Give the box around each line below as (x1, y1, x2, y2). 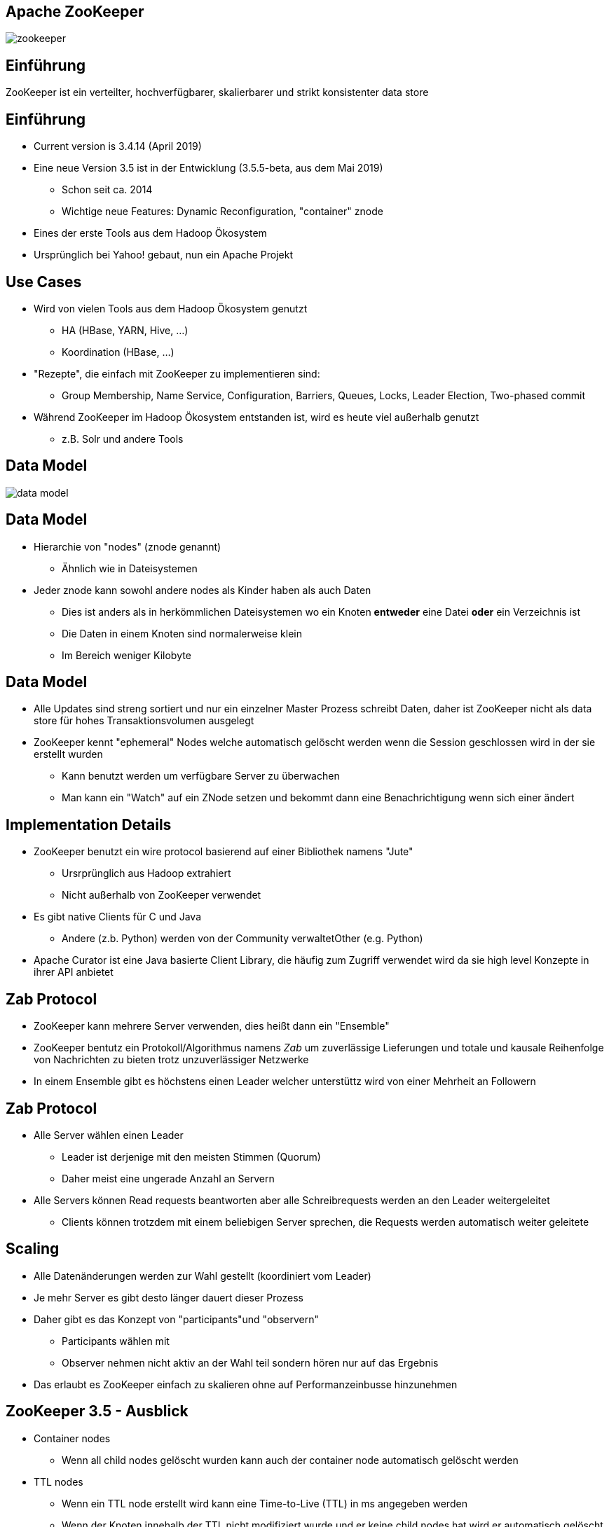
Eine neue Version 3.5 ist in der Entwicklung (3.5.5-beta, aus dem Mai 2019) (34, 162, 383, 174)
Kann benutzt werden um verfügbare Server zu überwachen (62, 770, 340, 782)
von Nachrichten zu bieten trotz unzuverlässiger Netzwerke (34, 1053, 309, 1066)
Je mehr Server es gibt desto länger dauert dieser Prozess (34, 1291, 303, 1304)
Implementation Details (6, 815, 172, 834)
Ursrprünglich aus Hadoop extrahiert (62, 867, 231, 880)
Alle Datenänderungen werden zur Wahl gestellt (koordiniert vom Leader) (34, 1269, 371, 1282)
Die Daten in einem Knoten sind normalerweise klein (62, 627, 302, 640)
